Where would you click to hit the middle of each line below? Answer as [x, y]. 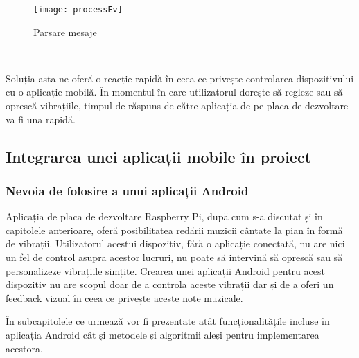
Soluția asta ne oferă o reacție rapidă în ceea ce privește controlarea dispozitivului [180, 78]
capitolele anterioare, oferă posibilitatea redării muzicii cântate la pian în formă [174, 230]
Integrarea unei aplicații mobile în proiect [159, 156]
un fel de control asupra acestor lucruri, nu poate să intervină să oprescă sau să [174, 257]
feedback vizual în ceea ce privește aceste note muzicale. [124, 297]
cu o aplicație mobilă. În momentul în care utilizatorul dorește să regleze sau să [174, 92]
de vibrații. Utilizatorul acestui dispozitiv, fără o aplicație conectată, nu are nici [175, 243]
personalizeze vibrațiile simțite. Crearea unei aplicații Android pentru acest [165, 270]
